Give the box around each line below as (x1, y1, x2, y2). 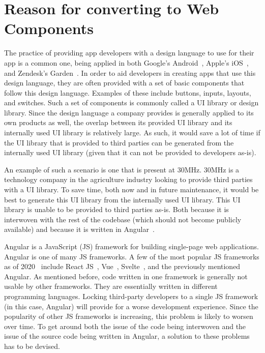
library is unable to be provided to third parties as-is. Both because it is (4, 204, 229, 215)
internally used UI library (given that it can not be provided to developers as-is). (4, 147, 256, 158)
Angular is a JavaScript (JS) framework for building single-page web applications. (4, 241, 259, 251)
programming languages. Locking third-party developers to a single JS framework (4, 290, 258, 301)
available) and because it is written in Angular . (4, 224, 155, 234)
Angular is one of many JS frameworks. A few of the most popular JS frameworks (4, 251, 259, 261)
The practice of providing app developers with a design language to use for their (4, 47, 254, 58)
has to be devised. (4, 340, 60, 351)
